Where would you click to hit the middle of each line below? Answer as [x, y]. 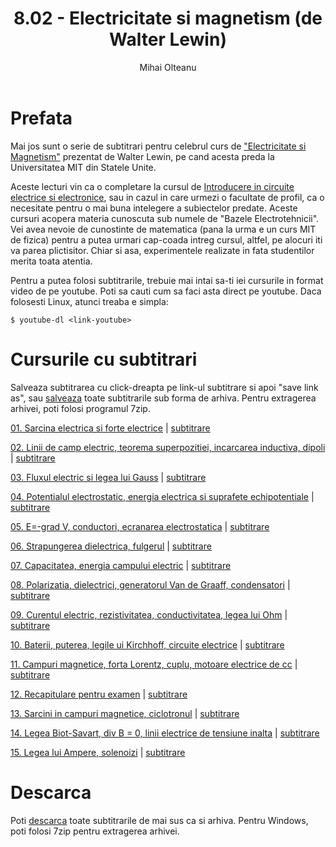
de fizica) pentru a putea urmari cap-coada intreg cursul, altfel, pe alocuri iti [166, 239]
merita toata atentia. [51, 261]
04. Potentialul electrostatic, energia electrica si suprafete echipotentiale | [162, 496]
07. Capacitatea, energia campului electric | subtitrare [121, 565]
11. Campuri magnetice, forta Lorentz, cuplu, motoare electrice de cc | [154, 664]
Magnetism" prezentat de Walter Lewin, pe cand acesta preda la [142, 156]
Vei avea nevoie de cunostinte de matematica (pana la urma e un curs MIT [163, 229]
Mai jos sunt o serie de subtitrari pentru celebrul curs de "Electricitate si [158, 146]
